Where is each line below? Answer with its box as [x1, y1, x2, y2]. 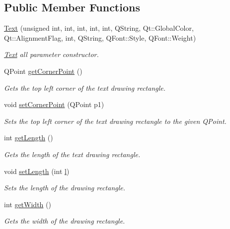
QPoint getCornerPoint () [4, 65, 82, 76]
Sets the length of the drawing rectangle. [4, 182, 126, 193]
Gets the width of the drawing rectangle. [4, 216, 125, 226]
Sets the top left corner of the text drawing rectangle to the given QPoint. [4, 115, 227, 126]
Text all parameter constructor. [4, 49, 99, 59]
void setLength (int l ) [4, 166, 70, 176]
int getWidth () [4, 199, 51, 209]
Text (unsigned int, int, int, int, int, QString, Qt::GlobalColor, [4, 23, 194, 33]
